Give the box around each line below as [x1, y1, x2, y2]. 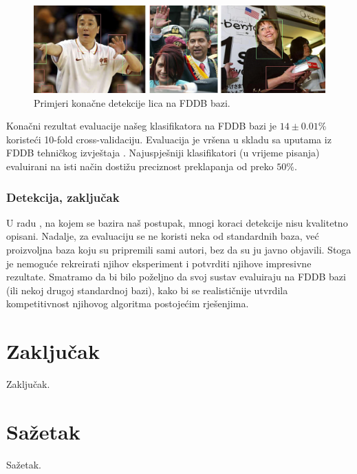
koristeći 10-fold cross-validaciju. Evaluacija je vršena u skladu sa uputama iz [6, 132, 332, 146]
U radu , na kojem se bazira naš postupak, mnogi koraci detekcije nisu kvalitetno [6, 215, 348, 229]
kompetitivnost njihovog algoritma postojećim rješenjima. [6, 296, 249, 311]
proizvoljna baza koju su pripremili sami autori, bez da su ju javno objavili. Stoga [6, 243, 351, 257]
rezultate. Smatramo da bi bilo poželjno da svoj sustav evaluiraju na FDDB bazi [6, 269, 346, 284]
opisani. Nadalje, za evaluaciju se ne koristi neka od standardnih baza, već [6, 229, 319, 243]
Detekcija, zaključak [6, 188, 120, 205]
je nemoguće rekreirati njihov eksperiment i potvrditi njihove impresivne [6, 256, 312, 270]
